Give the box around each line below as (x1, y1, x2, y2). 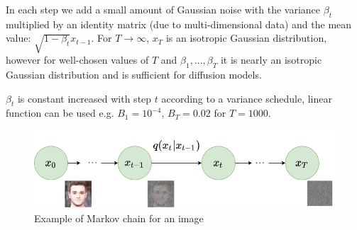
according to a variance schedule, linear (161, 91, 332, 105)
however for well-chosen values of (6, 52, 149, 67)
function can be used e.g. (6, 105, 114, 120)
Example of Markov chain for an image (34, 211, 204, 226)
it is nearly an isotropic (220, 52, 322, 67)
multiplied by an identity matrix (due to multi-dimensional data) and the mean (6, 16, 352, 31)
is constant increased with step (17, 91, 152, 105)
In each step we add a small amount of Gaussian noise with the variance (6, 2, 321, 16)
